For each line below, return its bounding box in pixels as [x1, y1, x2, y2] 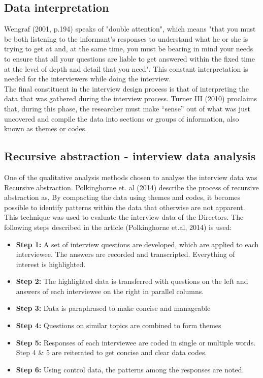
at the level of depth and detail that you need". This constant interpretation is [4, 63, 248, 74]
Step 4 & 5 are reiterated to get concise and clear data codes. [16, 347, 207, 358]
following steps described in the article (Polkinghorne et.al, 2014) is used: [4, 221, 232, 232]
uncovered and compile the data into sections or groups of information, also [4, 113, 239, 124]
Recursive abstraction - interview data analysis [4, 148, 256, 164]
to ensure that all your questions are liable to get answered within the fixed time [4, 53, 255, 64]
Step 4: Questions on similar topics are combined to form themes [16, 320, 221, 331]
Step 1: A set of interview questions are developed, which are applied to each [16, 239, 259, 249]
